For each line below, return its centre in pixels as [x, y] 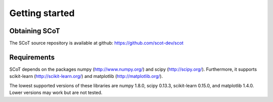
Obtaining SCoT [35, 31]
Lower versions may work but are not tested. [56, 92]
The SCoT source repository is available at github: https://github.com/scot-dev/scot [97, 43]
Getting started [42, 13]
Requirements [32, 57]
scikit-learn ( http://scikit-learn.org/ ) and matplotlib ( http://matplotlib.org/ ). [86, 76]
